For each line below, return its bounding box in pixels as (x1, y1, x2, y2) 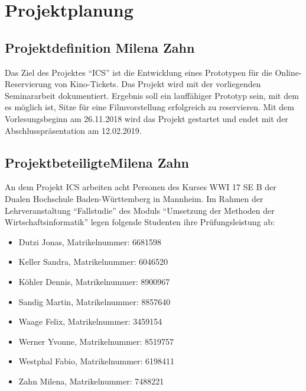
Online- (275, 66, 302, 78)
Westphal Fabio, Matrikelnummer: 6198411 (18, 355, 175, 367)
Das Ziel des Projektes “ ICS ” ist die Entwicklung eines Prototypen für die (5, 66, 272, 78)
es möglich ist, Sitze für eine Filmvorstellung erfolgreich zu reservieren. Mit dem (5, 101, 294, 113)
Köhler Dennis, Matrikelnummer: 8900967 (18, 275, 170, 287)
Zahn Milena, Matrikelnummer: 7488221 (18, 374, 164, 387)
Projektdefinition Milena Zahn (5, 38, 195, 56)
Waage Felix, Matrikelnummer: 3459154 (18, 315, 162, 328)
